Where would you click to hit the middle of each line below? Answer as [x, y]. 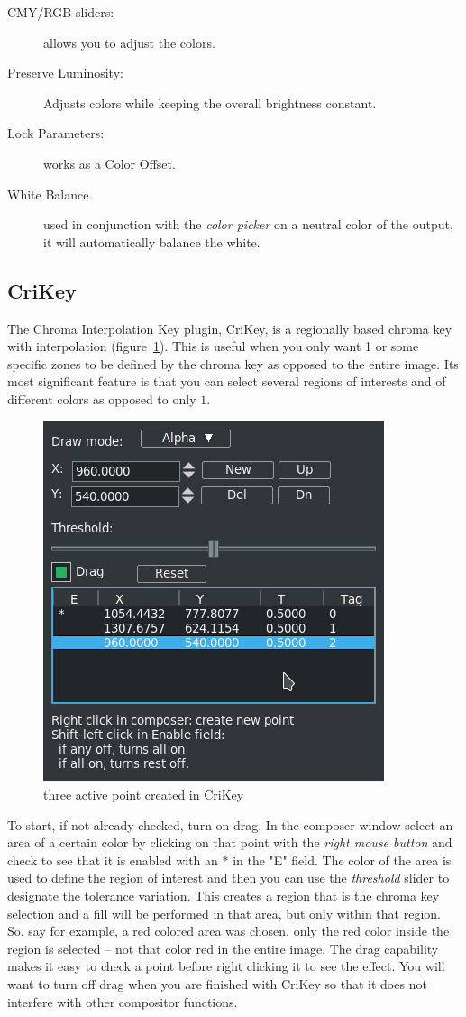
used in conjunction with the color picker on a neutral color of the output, [248, 224]
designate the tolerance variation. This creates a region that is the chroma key [224, 896]
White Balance [48, 194]
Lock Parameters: [56, 133]
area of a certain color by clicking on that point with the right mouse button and [230, 842]
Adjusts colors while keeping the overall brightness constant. [210, 102]
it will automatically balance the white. [152, 241]
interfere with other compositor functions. [123, 1001]
